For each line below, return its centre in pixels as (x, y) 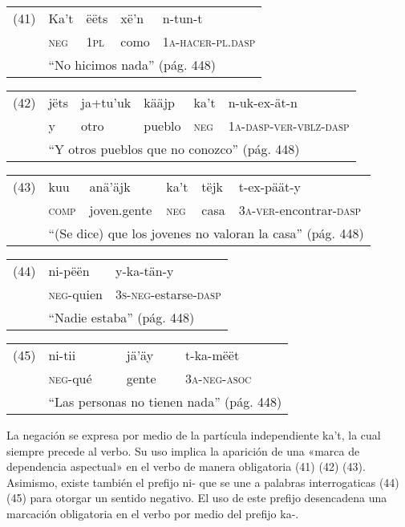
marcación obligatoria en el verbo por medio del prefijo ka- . (153, 513)
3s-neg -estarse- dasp (168, 294)
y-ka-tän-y (144, 271)
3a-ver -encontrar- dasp (300, 210)
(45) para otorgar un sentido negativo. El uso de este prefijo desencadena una (197, 498)
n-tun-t (182, 18)
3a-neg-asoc (219, 378)
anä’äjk (110, 186)
